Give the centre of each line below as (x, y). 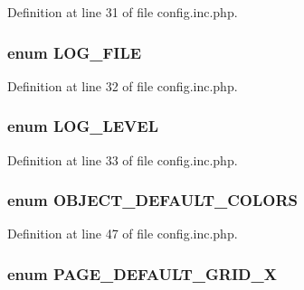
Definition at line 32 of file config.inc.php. (123, 85)
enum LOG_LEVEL (83, 126)
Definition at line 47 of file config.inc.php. (123, 234)
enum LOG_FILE (75, 52)
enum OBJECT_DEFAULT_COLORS (152, 200)
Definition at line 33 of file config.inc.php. (123, 159)
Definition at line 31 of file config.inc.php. (123, 12)
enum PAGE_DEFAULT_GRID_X (142, 273)
